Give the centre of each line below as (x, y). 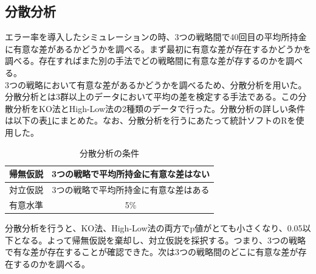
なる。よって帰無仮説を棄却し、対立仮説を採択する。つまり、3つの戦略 (163, 240)
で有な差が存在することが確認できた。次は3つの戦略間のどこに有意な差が (152, 252)
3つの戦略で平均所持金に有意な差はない (131, 174)
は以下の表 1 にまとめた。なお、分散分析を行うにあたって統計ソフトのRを (150, 120)
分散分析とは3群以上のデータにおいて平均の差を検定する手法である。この (152, 97)
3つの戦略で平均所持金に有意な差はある (131, 189)
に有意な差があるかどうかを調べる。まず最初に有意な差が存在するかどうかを (158, 48)
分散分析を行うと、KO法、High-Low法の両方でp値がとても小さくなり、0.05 (154, 227)
